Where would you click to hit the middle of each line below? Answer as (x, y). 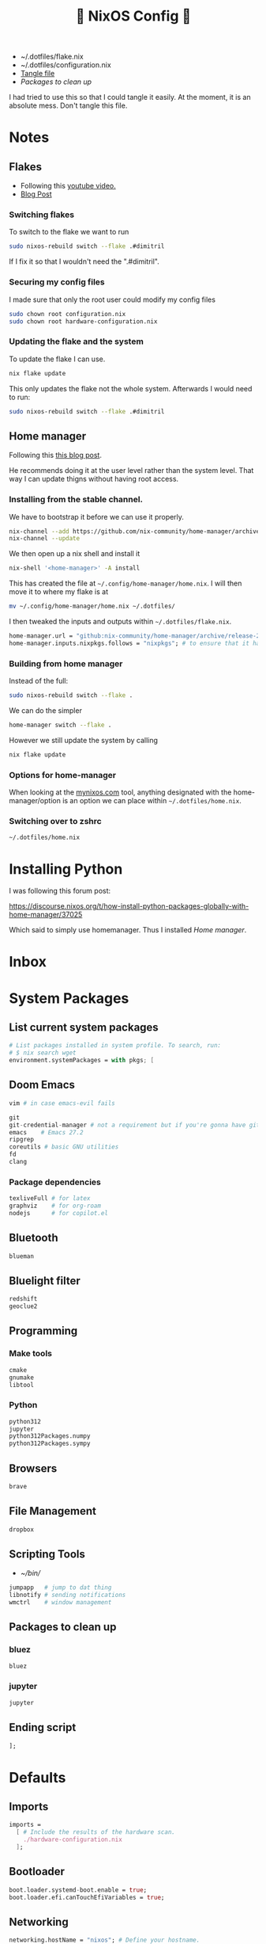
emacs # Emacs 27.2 (46, 1132)
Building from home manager (66, 663)
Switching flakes (41, 215)
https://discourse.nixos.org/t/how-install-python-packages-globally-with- (129, 906)
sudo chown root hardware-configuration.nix (83, 321)
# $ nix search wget (43, 1053)
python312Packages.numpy (50, 1436)
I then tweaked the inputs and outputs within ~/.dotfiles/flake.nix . (120, 622)
